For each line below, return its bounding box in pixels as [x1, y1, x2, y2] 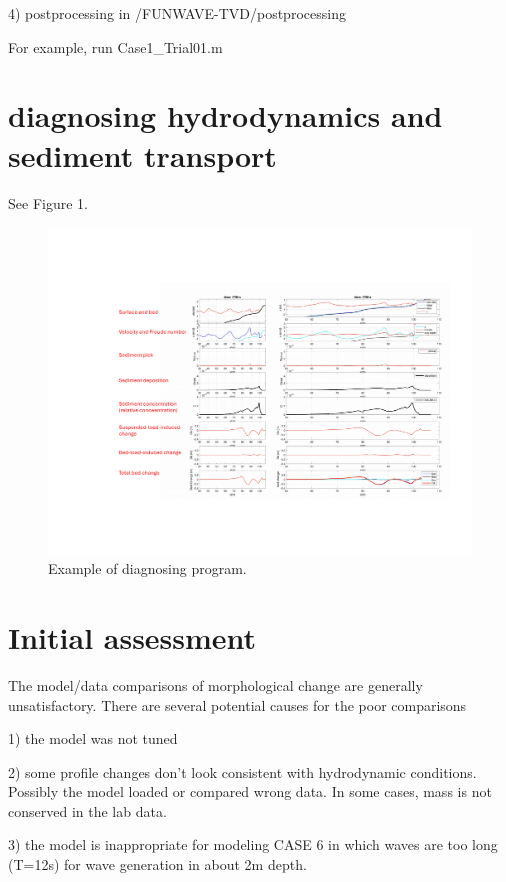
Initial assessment [8, 616, 257, 657]
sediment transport [8, 134, 277, 175]
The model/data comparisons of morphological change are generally [8, 674, 423, 695]
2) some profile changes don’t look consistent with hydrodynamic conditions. [8, 761, 477, 782]
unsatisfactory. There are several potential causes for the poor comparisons [8, 694, 467, 715]
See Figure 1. [8, 192, 88, 213]
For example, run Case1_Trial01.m [8, 36, 223, 57]
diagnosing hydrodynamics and [8, 95, 443, 136]
